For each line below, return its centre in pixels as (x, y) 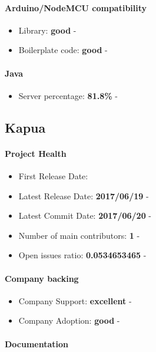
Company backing (42, 278)
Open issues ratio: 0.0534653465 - (82, 255)
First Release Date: (53, 175)
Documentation (37, 343)
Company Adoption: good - (69, 320)
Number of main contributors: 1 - (79, 235)
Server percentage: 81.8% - (68, 95)
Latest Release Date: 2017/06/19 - (84, 195)
